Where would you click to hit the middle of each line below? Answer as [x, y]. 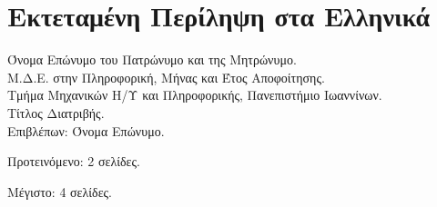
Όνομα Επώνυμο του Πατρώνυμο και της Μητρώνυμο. [152, 59]
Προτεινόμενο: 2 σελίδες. [74, 161]
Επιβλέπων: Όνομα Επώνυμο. [86, 130]
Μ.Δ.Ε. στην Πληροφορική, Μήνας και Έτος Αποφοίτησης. [166, 77]
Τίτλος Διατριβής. [56, 112]
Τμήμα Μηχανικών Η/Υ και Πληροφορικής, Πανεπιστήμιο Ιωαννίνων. [195, 95]
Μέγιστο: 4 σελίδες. [60, 191]
